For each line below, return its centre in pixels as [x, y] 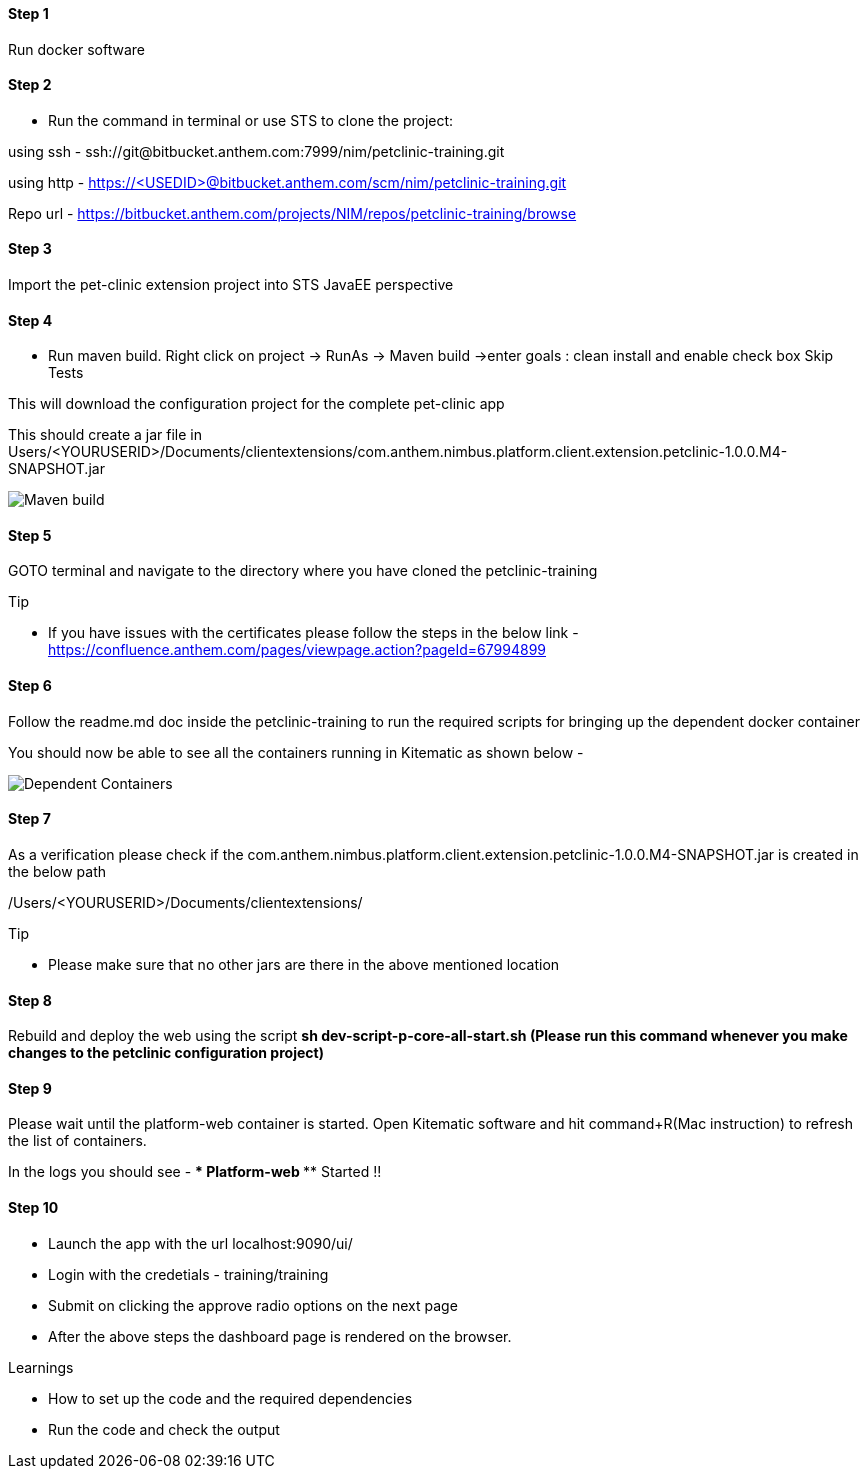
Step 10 [33, 1207]
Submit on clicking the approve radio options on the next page [253, 1305]
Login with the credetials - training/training [188, 1274]
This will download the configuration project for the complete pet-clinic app [256, 404]
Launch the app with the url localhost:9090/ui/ [200, 1243]
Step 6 [30, 686]
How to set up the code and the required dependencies [230, 1398]
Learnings [41, 1367]
